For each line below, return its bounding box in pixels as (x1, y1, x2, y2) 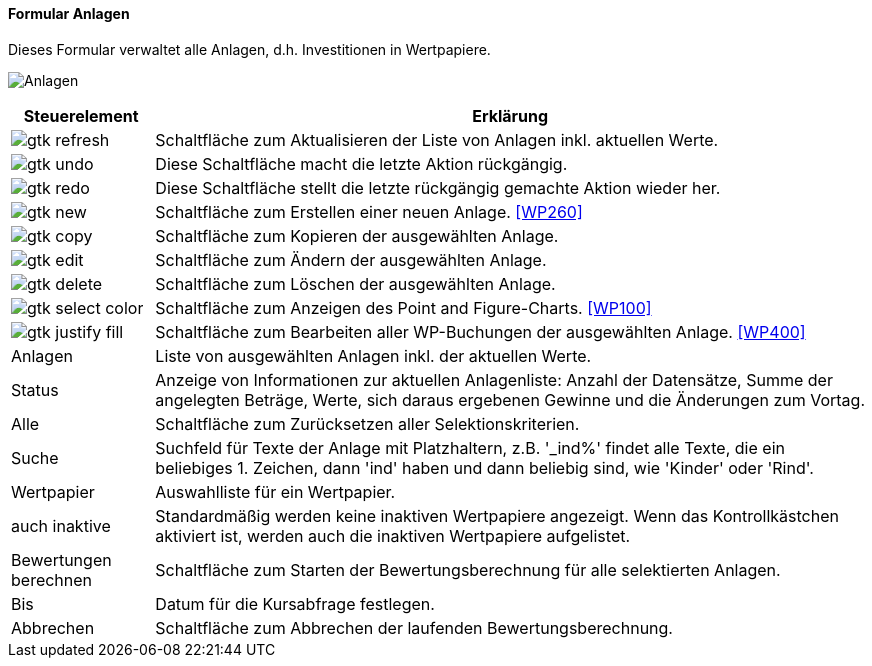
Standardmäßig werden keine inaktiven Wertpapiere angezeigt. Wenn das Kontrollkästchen (155, 505, 839, 526)
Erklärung (472, 105, 549, 126)
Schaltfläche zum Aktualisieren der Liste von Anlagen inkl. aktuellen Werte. (155, 129, 719, 150)
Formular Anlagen (8, 5, 130, 22)
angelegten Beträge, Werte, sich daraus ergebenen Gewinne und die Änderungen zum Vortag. (155, 389, 866, 410)
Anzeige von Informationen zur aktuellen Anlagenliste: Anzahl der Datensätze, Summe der (155, 369, 833, 390)
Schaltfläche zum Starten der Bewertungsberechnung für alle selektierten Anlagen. (155, 559, 781, 580)
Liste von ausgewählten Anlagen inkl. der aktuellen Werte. (155, 345, 592, 366)
